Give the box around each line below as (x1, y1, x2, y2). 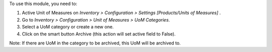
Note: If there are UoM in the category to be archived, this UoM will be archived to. (9, 40, 181, 46)
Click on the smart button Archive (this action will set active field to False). (22, 30, 176, 37)
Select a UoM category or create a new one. (22, 24, 114, 30)
